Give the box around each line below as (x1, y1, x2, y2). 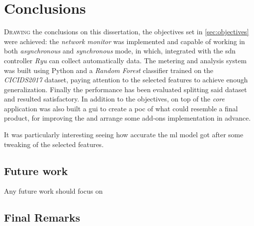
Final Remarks (4, 210, 81, 225)
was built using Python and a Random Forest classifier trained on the (4, 65, 214, 75)
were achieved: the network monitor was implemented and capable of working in (4, 36, 245, 46)
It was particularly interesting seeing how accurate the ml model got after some (4, 129, 243, 140)
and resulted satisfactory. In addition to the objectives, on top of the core (4, 94, 225, 104)
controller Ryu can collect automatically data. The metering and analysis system (4, 55, 247, 65)
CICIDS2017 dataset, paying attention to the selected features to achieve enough (4, 75, 248, 85)
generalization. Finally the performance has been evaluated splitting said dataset (4, 84, 247, 94)
